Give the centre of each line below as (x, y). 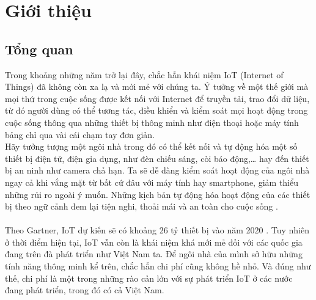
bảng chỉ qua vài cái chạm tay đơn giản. (80, 134)
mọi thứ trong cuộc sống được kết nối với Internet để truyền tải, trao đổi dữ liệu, (157, 98)
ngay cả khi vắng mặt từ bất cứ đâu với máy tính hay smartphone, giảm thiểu (152, 182)
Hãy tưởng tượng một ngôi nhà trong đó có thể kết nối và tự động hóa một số (151, 146)
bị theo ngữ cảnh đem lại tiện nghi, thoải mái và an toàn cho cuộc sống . (141, 206)
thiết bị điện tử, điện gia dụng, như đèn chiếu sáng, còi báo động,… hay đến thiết (157, 158)
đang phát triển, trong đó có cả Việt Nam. (85, 290)
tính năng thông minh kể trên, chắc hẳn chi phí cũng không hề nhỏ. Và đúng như (158, 266)
